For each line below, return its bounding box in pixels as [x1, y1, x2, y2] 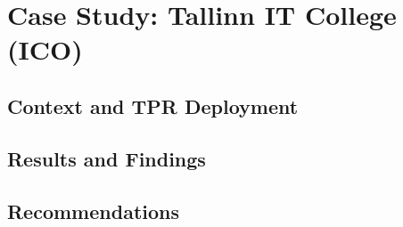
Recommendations [7, 197, 179, 224]
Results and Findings [7, 144, 206, 172]
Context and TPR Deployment [7, 92, 299, 119]
